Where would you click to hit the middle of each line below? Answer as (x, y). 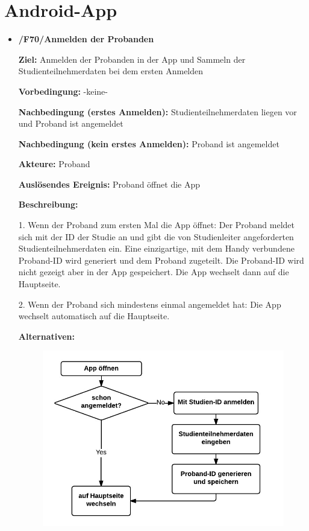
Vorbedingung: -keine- (63, 91)
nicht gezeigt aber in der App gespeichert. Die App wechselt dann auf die (154, 272)
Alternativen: (47, 336)
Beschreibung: (48, 204)
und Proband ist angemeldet (71, 123)
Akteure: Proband (54, 164)
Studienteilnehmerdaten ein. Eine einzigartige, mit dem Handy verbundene (156, 248)
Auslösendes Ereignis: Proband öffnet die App (109, 184)
